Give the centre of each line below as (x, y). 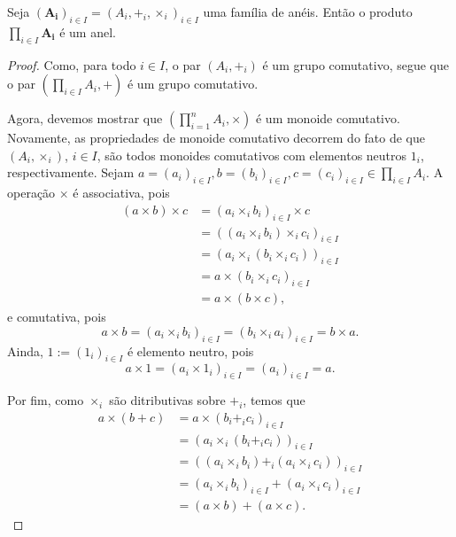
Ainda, (25, 350)
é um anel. (88, 31)
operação (31, 193)
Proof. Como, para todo (72, 64)
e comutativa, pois (57, 317)
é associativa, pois (121, 193)
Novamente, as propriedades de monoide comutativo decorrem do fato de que (216, 138)
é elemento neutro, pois (190, 350)
